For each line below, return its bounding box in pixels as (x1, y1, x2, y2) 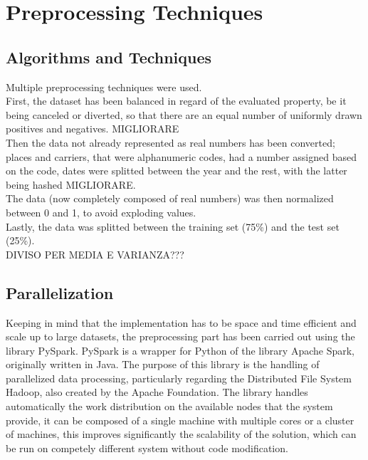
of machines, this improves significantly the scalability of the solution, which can (6, 427, 357, 441)
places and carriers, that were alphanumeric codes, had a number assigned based (6, 149, 357, 164)
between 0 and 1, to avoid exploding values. (6, 204, 196, 219)
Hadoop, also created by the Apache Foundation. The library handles (6, 385, 308, 399)
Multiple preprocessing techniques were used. (6, 79, 202, 94)
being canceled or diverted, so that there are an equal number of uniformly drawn (6, 107, 362, 122)
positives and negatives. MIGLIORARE (6, 121, 179, 136)
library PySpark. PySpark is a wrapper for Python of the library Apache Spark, (6, 343, 355, 357)
